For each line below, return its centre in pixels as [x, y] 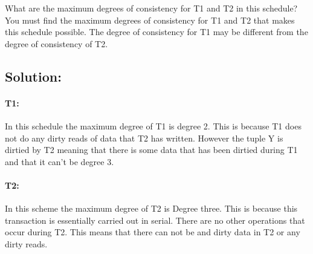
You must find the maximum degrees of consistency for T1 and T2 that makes [150, 20]
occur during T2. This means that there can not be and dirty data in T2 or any [153, 232]
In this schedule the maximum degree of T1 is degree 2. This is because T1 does [153, 125]
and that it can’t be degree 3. [60, 161]
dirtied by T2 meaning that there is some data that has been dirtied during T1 [151, 150]
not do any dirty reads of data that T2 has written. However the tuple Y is [144, 138]
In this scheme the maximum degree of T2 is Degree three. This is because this [151, 208]
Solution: [33, 76]
